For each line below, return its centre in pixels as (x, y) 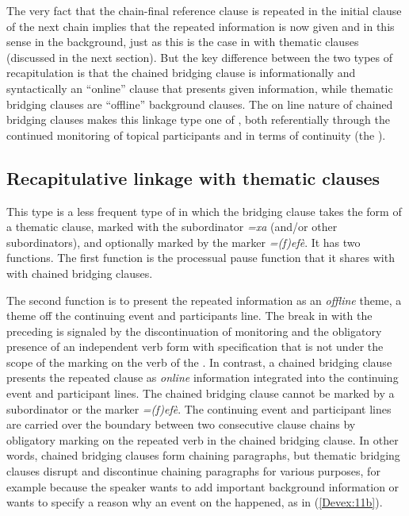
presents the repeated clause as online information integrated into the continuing (203, 377)
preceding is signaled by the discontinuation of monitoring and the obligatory (194, 331)
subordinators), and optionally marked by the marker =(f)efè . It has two (183, 242)
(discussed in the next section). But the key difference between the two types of (200, 57)
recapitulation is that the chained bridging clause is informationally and (181, 73)
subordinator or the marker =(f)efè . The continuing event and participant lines (199, 408)
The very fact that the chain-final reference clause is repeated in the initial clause (204, 10)
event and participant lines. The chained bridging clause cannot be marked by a (201, 393)
